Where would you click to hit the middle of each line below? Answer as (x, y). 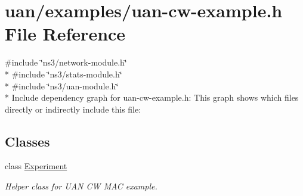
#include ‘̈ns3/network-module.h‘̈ (66, 62)
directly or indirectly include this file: (73, 109)
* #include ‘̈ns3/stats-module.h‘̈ (64, 74)
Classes (27, 141)
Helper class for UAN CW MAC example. (81, 186)
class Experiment (36, 166)
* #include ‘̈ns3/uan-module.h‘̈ (62, 85)
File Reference (65, 34)
